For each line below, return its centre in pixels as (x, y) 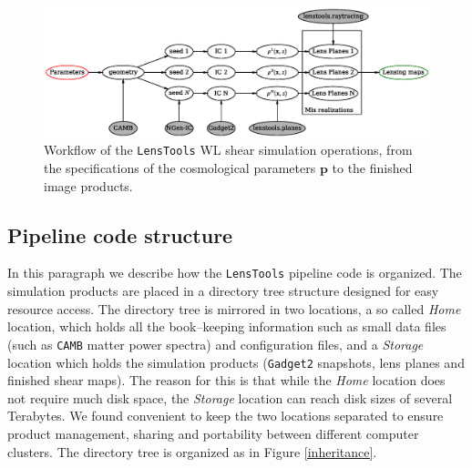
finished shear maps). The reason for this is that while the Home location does (226, 380)
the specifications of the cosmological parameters (180, 168)
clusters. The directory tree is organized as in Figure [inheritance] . (192, 451)
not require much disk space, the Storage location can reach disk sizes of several (230, 397)
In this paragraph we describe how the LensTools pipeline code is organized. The (235, 273)
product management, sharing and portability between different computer (213, 434)
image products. (88, 185)
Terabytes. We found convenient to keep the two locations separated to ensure (226, 416)
